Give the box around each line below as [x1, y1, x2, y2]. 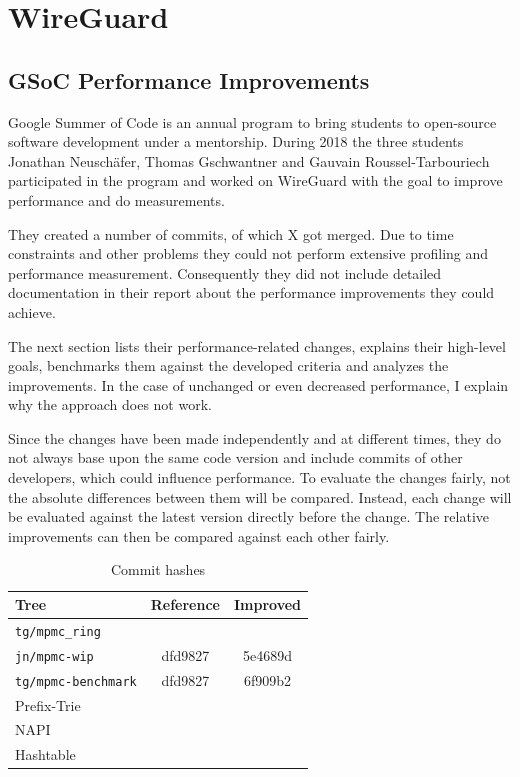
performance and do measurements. [8, 189, 225, 210]
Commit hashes [110, 559, 206, 580]
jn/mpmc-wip [15, 649, 94, 664]
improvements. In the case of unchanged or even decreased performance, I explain [8, 374, 509, 395]
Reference [150, 594, 220, 615]
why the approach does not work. [8, 394, 212, 415]
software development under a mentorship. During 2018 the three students [8, 131, 464, 152]
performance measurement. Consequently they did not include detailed [8, 262, 442, 283]
